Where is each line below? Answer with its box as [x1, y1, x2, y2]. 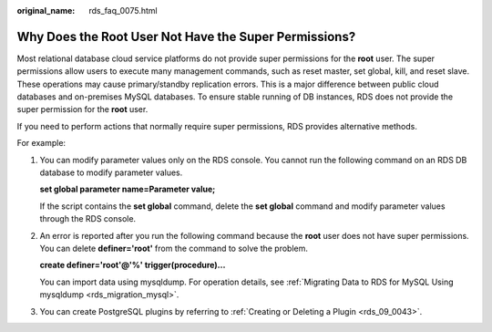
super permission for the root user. [16, 104, 149, 115]
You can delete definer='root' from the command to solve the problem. [39, 243, 309, 254]
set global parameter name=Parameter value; [39, 183, 216, 195]
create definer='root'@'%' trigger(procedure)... [39, 260, 226, 271]
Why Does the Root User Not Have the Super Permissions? [16, 28, 356, 45]
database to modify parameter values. [39, 167, 183, 178]
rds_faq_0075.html [88, 5, 159, 16]
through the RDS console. [39, 213, 137, 224]
